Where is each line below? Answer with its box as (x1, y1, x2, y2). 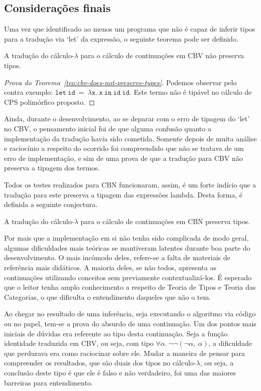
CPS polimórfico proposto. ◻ (4, 96, 95, 107)
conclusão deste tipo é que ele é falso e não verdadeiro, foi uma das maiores (4, 367, 236, 378)
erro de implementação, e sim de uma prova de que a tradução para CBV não (4, 152, 243, 163)
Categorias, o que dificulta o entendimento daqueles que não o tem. (4, 291, 211, 302)
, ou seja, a (200, 357, 234, 368)
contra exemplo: (4, 87, 53, 97)
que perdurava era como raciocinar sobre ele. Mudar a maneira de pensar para (4, 347, 245, 358)
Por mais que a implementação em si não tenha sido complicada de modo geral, (4, 233, 249, 243)
